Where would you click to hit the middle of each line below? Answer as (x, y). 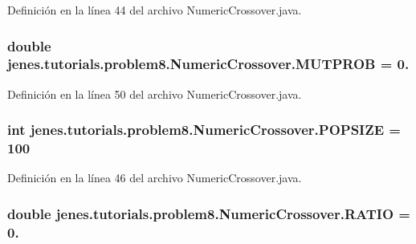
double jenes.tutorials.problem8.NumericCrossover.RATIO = (209, 213)
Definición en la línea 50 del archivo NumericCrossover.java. (155, 94)
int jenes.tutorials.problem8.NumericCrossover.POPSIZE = (204, 130)
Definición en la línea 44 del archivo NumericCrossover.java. (155, 10)
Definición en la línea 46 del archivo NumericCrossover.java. (155, 178)
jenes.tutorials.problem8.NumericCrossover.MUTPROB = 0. (208, 64)
